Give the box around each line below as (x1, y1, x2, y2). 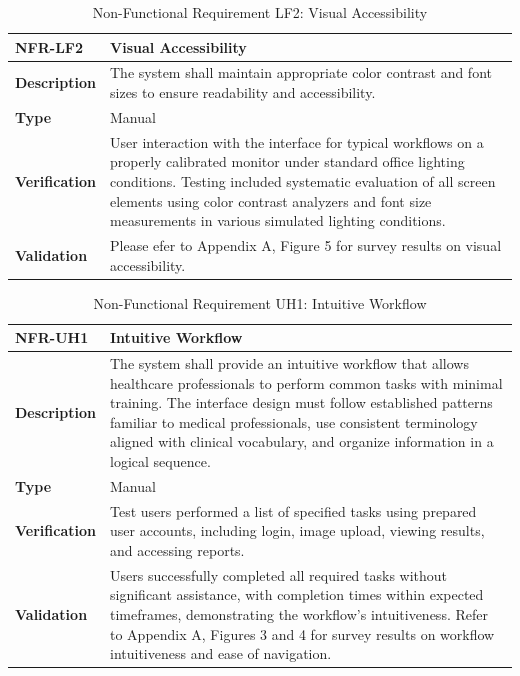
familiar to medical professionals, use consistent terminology (110, 411, 478, 432)
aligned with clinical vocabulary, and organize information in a (110, 431, 494, 452)
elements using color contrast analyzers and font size (110, 190, 432, 211)
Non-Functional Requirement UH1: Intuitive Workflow (93, 292, 427, 313)
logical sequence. (110, 451, 211, 472)
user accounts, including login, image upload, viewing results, (110, 520, 485, 541)
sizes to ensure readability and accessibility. (110, 82, 376, 103)
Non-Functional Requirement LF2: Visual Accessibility (92, 2, 428, 22)
